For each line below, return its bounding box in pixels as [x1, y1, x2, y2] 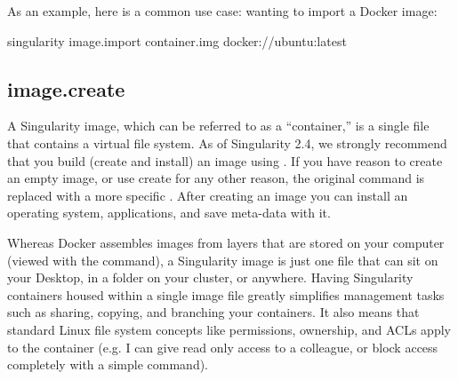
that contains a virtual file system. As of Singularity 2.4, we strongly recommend [7, 133, 447, 152]
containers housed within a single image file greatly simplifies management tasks [7, 285, 445, 304]
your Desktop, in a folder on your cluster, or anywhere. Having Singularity [7, 268, 414, 287]
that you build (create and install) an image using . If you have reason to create [7, 151, 443, 170]
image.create [7, 75, 125, 102]
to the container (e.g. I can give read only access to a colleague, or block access [7, 337, 438, 356]
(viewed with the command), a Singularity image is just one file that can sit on [7, 250, 438, 269]
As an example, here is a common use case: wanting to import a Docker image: [7, 2, 438, 20]
